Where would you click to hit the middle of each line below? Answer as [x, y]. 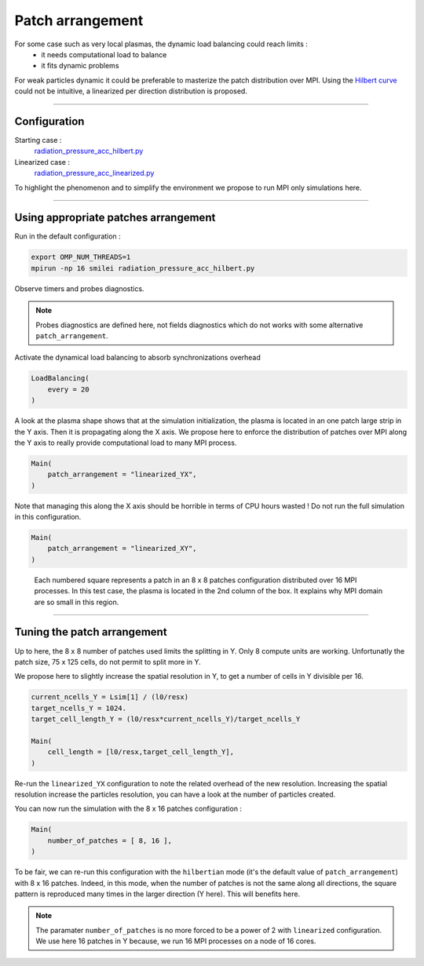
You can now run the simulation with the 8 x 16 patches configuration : [128, 809]
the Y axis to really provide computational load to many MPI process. [126, 443]
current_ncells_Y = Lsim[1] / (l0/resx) [110, 697]
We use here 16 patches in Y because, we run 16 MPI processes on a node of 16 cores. [176, 941]
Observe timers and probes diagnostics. [79, 288]
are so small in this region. [77, 602]
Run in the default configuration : [68, 236]
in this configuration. [48, 517]
